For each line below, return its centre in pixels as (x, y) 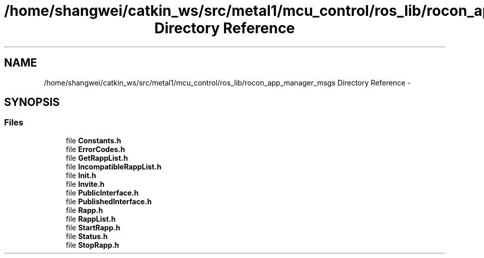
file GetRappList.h (97, 158)
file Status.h (87, 236)
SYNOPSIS (32, 102)
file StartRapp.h (93, 227)
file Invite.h (85, 184)
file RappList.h (91, 219)
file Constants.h (94, 140)
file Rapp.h (84, 210)
